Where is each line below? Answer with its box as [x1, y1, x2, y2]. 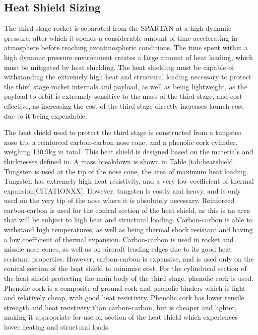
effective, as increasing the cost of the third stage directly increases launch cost [4, 100, 244, 111]
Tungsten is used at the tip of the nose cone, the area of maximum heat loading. [4, 166, 249, 176]
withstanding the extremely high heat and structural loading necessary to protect [4, 71, 252, 82]
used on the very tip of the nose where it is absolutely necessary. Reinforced [4, 195, 235, 205]
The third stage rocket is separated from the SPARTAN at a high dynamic [4, 23, 232, 33]
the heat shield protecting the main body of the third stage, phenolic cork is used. [4, 273, 254, 283]
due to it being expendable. [4, 110, 87, 121]
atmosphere [4, 42, 39, 53]
